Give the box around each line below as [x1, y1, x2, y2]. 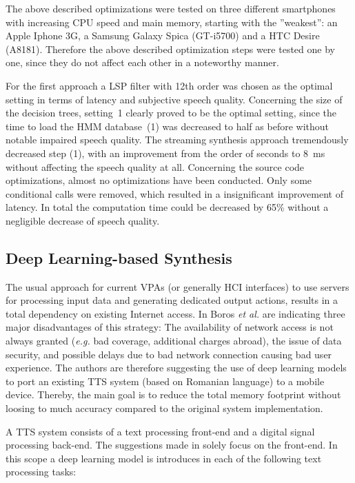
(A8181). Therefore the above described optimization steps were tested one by [6, 41, 335, 56]
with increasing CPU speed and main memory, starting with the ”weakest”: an [6, 14, 338, 29]
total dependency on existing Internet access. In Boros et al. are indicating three [6, 306, 345, 320]
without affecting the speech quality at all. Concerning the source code [6, 159, 305, 174]
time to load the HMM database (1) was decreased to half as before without [6, 119, 329, 133]
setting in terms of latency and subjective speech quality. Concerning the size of [6, 92, 343, 106]
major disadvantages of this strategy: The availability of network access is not [6, 320, 334, 334]
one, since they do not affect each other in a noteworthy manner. [6, 55, 279, 70]
